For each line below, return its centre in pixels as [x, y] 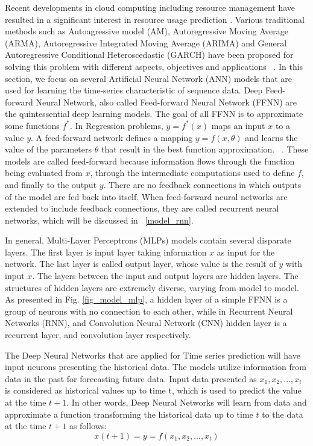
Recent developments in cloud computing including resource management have [150, 7]
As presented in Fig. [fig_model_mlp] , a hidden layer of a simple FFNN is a [146, 299]
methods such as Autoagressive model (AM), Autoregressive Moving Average [147, 31]
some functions [32, 125]
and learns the [271, 137]
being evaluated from [44, 173]
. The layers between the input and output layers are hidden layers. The [165, 276]
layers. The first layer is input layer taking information [106, 252]
